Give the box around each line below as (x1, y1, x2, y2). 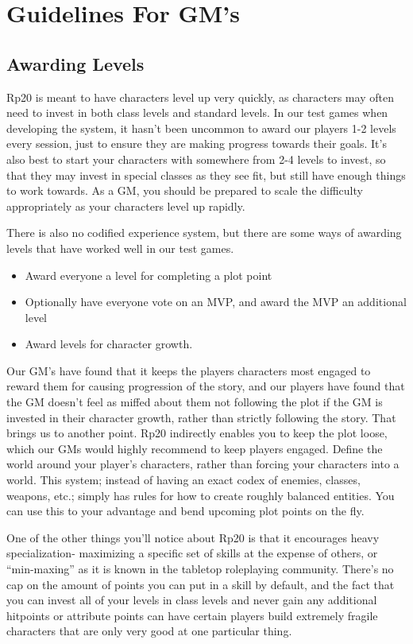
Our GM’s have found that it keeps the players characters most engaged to (6, 362, 371, 378)
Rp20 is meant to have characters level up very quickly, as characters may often (6, 88, 394, 105)
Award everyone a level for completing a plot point (25, 266, 272, 283)
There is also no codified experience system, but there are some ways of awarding (6, 224, 402, 241)
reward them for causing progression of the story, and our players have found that (6, 378, 405, 394)
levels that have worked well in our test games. (6, 239, 234, 256)
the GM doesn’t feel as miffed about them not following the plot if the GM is (6, 394, 383, 410)
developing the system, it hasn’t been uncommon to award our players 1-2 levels (6, 119, 396, 136)
